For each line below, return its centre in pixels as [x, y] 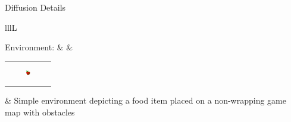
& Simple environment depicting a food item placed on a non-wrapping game [145, 100]
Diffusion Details [35, 7]
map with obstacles [40, 112]
